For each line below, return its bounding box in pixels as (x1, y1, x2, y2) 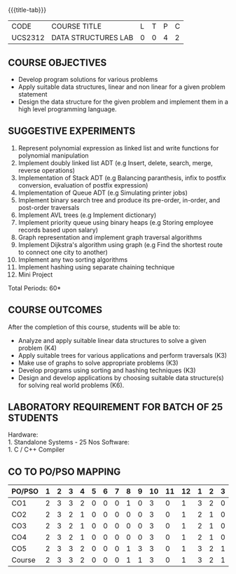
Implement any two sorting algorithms (18, 255, 128, 264)
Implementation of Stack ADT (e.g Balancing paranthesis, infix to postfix (18, 174, 226, 182)
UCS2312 (11, 33, 45, 43)
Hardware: (8, 430, 39, 439)
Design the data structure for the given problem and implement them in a (18, 97, 228, 106)
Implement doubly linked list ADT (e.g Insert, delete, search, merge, (18, 158, 213, 167)
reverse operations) (18, 166, 76, 174)
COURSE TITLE (51, 22, 102, 31)
